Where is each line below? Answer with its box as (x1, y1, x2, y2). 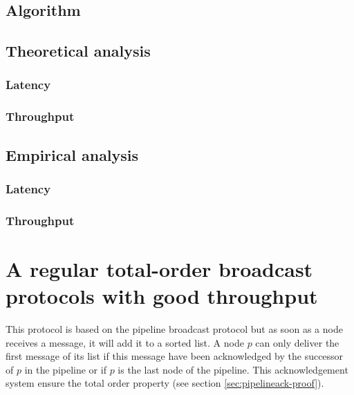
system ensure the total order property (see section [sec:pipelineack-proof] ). (6, 376, 324, 390)
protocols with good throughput (6, 282, 318, 310)
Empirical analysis (6, 144, 139, 165)
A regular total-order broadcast (6, 254, 313, 282)
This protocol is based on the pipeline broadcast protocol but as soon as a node (6, 322, 343, 336)
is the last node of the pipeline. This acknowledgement (118, 362, 348, 376)
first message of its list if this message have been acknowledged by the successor (6, 349, 344, 363)
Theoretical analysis (6, 40, 151, 61)
